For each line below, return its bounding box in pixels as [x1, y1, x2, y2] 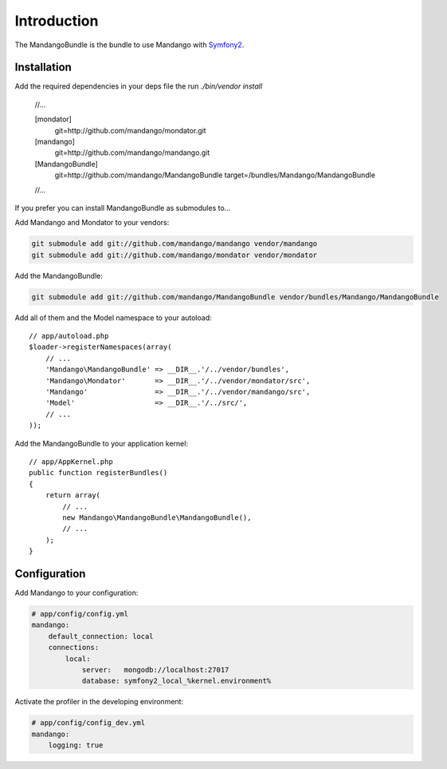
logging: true [48, 741, 104, 750]
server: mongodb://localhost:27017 [81, 665, 229, 674]
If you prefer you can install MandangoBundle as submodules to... [14, 203, 231, 212]
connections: [48, 643, 100, 652]
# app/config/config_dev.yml [31, 719, 146, 727]
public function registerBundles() [29, 468, 168, 478]
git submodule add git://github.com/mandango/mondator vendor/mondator [31, 250, 318, 260]
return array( [45, 491, 101, 500]
